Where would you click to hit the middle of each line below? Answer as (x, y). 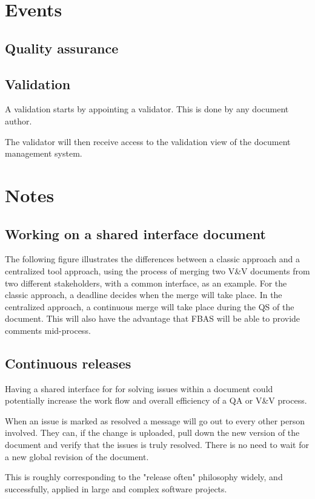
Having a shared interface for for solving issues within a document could (139, 388)
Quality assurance (62, 48)
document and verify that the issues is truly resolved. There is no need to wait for (157, 445)
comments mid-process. (48, 330)
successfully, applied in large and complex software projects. (116, 488)
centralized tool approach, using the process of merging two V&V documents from (157, 270)
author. (18, 121)
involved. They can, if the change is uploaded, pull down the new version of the (152, 433)
